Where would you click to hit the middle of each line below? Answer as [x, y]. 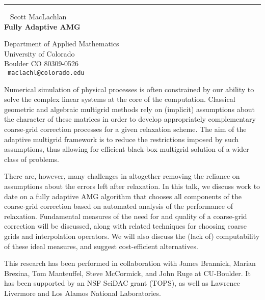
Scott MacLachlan [38, 16]
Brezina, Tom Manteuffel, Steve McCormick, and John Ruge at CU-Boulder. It [127, 273]
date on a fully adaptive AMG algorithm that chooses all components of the [123, 196]
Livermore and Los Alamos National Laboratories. [83, 293]
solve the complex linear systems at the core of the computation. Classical [120, 99]
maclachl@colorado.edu [46, 73]
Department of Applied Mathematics [62, 44]
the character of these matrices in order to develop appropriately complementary [130, 119]
